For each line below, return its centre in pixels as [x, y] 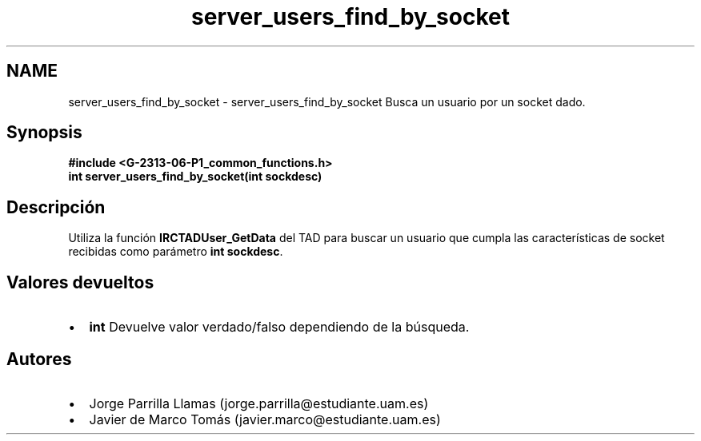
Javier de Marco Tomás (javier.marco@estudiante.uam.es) [265, 419]
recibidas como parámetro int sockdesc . [176, 252]
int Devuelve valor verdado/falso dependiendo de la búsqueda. [279, 327]
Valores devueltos [80, 282]
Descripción [56, 207]
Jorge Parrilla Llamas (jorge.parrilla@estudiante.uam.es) [259, 403]
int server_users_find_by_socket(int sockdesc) [195, 177]
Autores [39, 359]
